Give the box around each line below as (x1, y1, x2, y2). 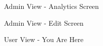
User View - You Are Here (4, 34, 84, 45)
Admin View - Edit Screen (4, 17, 84, 28)
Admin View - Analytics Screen (4, 1, 99, 11)
